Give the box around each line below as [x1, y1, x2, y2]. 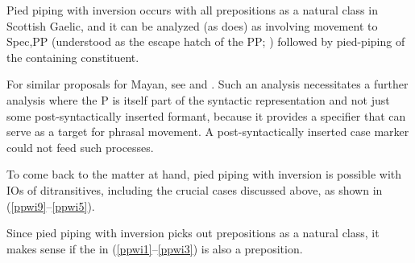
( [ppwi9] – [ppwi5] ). [6, 197, 95, 214]
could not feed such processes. [6, 138, 154, 155]
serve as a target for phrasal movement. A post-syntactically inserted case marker [6, 123, 409, 140]
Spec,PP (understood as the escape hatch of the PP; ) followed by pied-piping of [6, 33, 405, 50]
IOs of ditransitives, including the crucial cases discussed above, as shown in [6, 181, 383, 198]
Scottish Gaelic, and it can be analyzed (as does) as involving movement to [6, 17, 378, 34]
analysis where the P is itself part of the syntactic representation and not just [6, 91, 390, 108]
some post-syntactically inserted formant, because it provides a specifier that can [6, 107, 406, 124]
